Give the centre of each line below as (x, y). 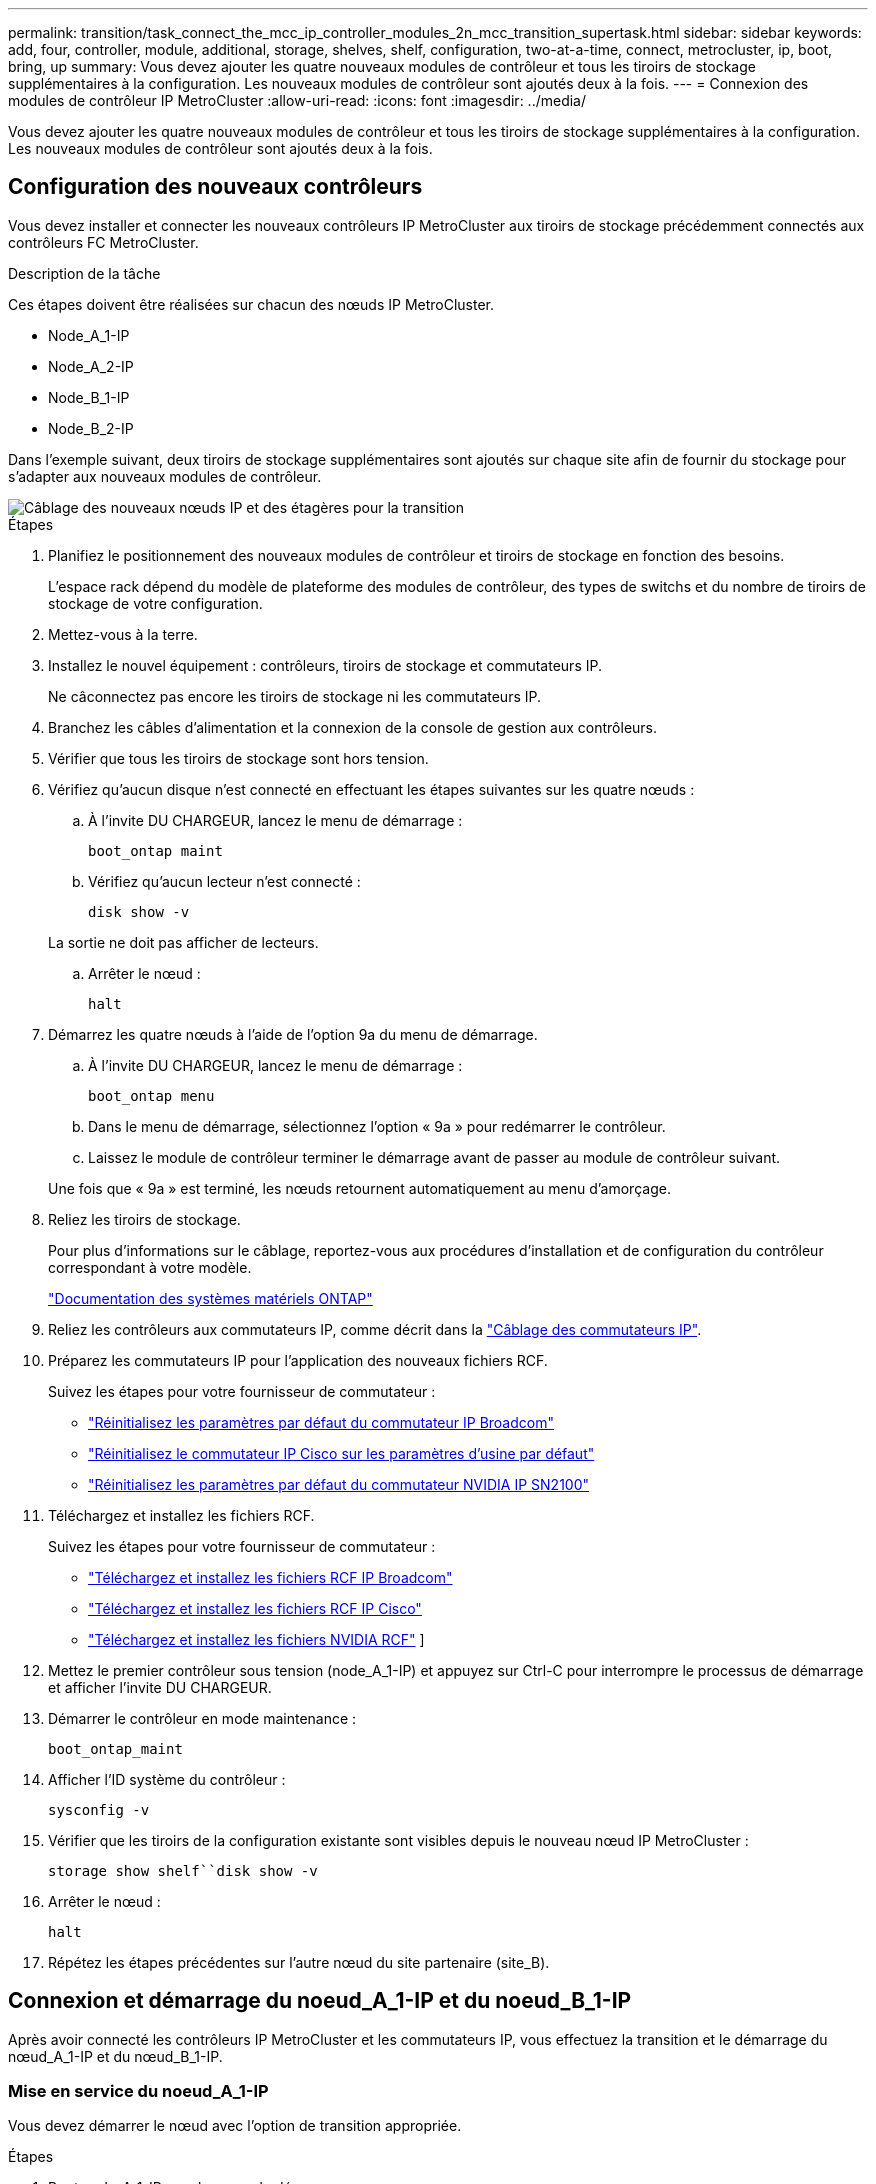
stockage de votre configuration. (155, 603)
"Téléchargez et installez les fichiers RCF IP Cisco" (255, 1608)
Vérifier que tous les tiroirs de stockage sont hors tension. (238, 758)
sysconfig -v (99, 1809)
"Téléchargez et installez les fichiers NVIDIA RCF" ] (256, 1639)
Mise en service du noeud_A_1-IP (138, 2091)
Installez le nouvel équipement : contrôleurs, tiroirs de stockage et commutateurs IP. (325, 665)
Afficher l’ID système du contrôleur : (167, 1779)
